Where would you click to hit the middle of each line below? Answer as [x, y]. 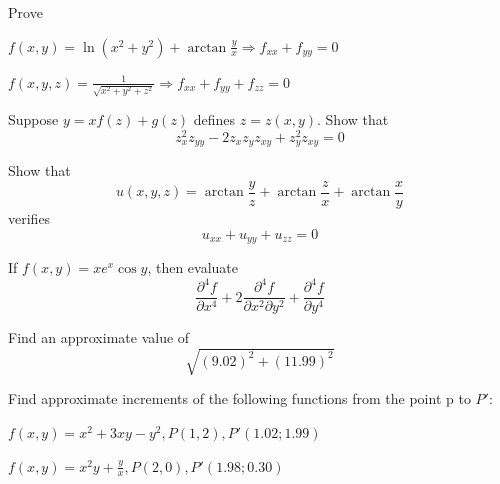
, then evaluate [193, 267]
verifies [29, 218]
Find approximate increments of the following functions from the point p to [239, 398]
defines [214, 119]
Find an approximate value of [99, 337]
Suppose [33, 119]
